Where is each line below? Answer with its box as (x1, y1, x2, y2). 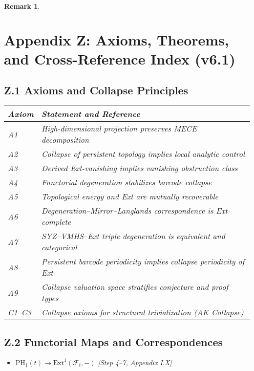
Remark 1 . (4, 1, 40, 11)
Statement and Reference (42, 108, 140, 120)
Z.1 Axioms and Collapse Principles (4, 82, 189, 97)
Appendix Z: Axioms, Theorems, (4, 29, 229, 49)
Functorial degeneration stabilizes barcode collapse (42, 176, 212, 188)
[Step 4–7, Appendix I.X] (98, 357, 172, 367)
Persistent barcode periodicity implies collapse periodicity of (42, 256, 245, 267)
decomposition (42, 134, 89, 146)
